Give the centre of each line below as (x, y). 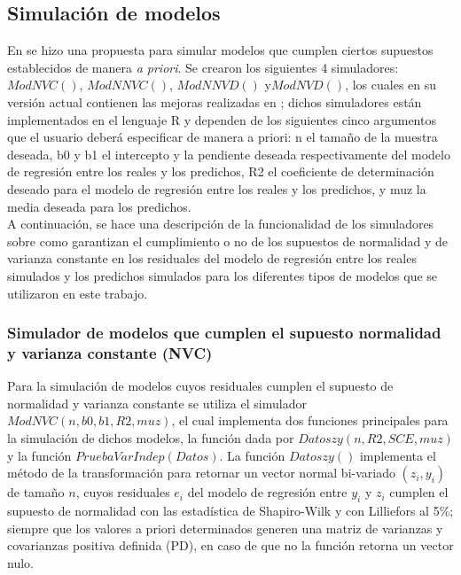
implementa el (398, 455)
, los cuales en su (391, 85)
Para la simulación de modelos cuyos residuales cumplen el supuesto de (200, 386)
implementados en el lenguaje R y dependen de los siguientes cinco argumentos (222, 119)
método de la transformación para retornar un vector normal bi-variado (201, 473)
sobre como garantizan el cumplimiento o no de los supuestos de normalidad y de (228, 241)
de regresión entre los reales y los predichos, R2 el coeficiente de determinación (221, 171)
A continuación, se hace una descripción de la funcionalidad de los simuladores (221, 224)
